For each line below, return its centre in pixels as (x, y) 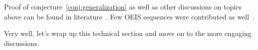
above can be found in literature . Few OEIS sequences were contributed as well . (129, 16)
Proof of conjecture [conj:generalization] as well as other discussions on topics (123, 6)
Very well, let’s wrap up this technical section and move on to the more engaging (128, 33)
